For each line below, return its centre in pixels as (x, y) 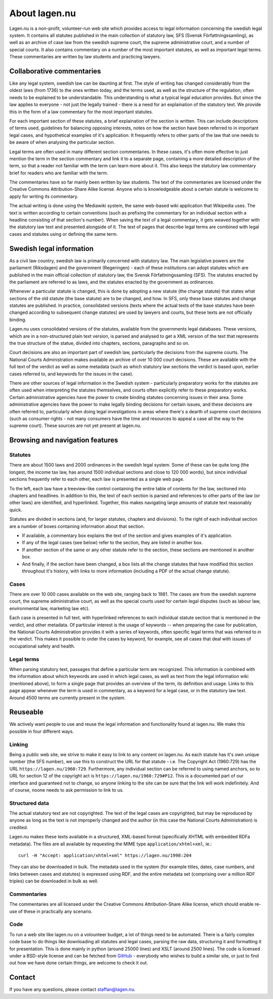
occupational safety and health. (42, 646)
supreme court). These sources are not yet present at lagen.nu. (75, 425)
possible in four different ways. (42, 731)
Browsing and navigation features (64, 440)
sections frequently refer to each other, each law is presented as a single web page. (97, 479)
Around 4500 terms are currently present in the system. (67, 698)
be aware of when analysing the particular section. (62, 142)
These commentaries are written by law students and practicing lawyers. (85, 57)
